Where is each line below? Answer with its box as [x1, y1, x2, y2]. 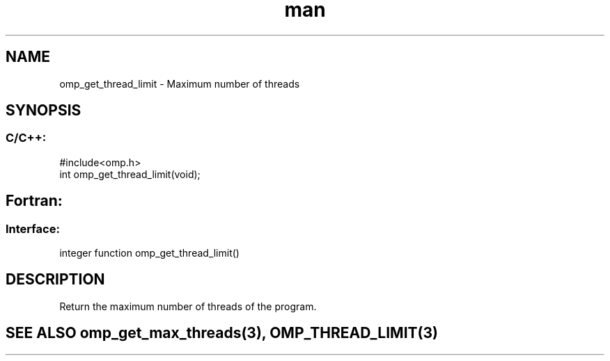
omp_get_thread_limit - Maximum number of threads [59, 77, 300, 90]
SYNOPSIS [6, 102, 81, 120]
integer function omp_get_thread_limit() [59, 247, 240, 259]
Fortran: [6, 192, 63, 210]
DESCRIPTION [6, 271, 105, 289]
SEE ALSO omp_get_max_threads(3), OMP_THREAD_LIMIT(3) [6, 324, 438, 342]
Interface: [6, 221, 60, 236]
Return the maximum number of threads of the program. [59, 300, 317, 312]
